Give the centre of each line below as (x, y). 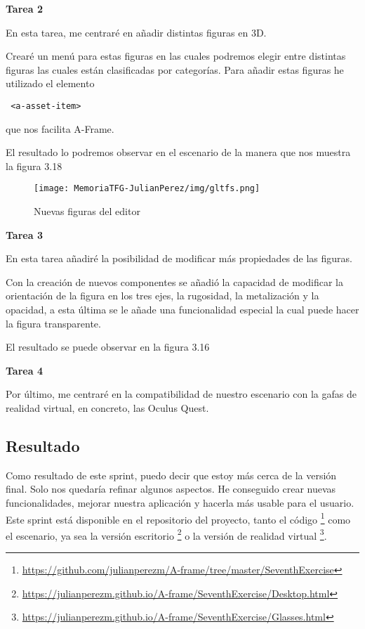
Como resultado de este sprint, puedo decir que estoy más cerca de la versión (171, 475)
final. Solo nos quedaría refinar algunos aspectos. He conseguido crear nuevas (171, 489)
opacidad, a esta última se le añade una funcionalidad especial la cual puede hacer (182, 310)
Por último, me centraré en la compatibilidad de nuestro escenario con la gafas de (181, 394)
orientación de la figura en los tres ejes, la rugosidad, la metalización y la (162, 296)
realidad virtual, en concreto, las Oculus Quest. (107, 408)
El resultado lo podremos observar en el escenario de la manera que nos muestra (178, 152)
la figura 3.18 (34, 166)
